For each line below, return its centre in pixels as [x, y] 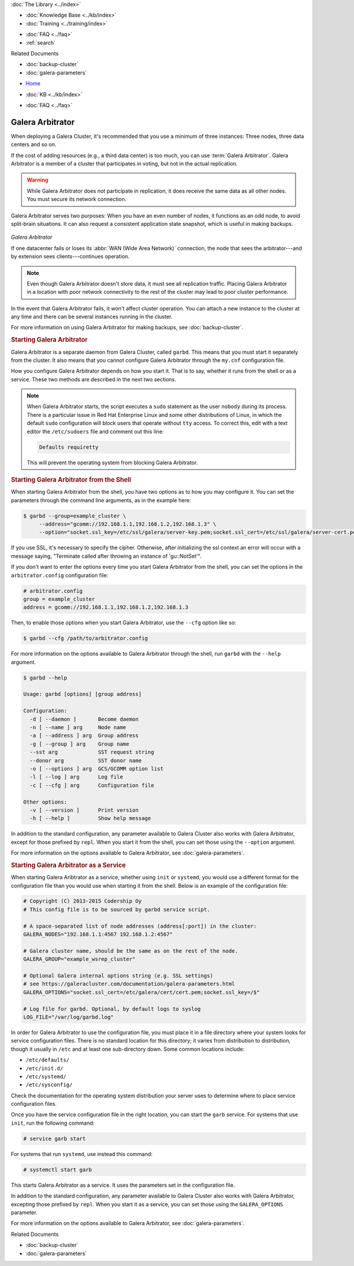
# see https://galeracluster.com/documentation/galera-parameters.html [129, 984]
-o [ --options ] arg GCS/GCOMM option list [96, 768]
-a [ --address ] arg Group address [84, 736]
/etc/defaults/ [48, 1060]
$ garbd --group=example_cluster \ [75, 516]
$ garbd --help [45, 678]
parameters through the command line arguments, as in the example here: [101, 500]
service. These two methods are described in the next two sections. [94, 379]
